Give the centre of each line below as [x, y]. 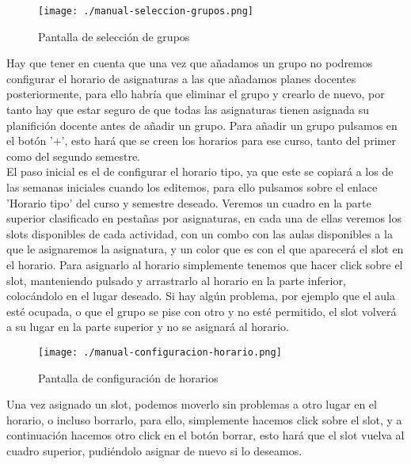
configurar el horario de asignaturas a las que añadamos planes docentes [181, 78]
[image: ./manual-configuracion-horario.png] [160, 352]
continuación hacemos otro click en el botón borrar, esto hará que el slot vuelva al [205, 435]
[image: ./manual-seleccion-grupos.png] [146, 11]
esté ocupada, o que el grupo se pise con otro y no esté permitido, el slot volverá [202, 311]
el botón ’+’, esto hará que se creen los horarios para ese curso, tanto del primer [201, 141]
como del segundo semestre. [74, 156]
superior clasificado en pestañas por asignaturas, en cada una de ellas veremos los [204, 218]
